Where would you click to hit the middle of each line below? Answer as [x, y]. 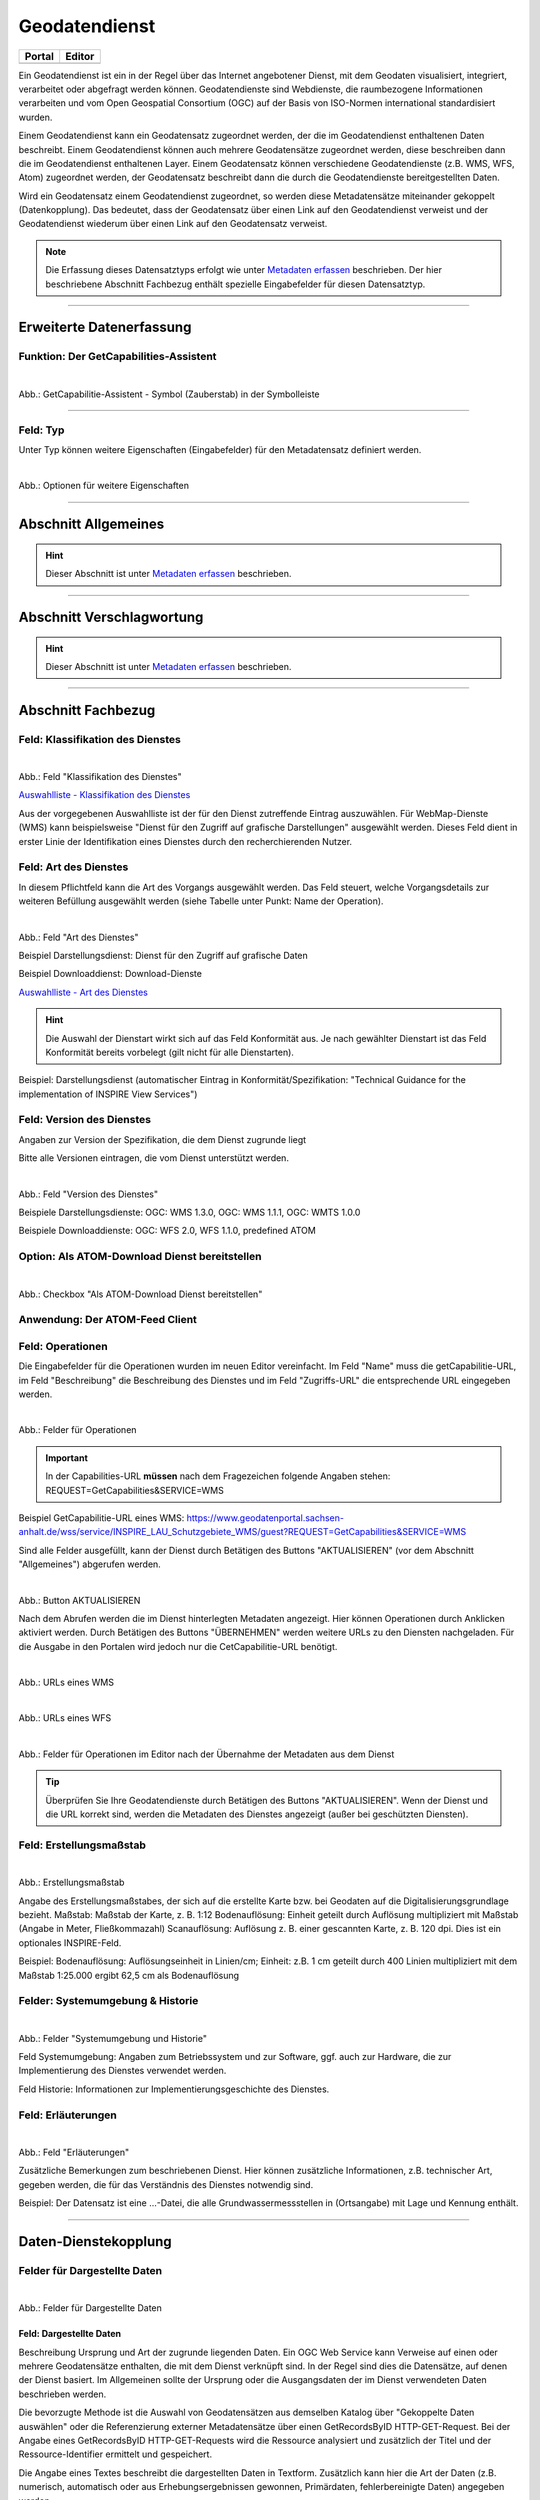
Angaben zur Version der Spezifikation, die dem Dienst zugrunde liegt [162, 1139]
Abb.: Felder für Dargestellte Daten [90, 2308]
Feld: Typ [41, 430]
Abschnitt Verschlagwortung [111, 616]
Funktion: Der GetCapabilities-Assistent [117, 357]
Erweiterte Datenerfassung [105, 327]
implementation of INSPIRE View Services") [108, 1094]
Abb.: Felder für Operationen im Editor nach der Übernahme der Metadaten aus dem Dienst [206, 1754]
